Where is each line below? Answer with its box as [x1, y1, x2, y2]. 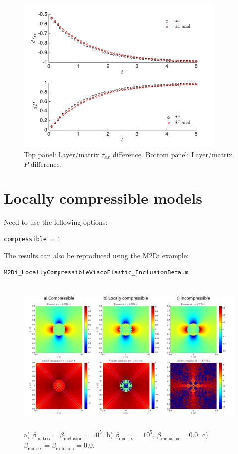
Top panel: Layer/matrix [24, 149, 99, 159]
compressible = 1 [4, 235, 61, 243]
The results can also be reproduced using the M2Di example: [4, 250, 189, 261]
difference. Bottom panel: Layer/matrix [113, 149, 232, 159]
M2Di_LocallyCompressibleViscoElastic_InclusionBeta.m [4, 269, 189, 276]
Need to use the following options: [4, 216, 108, 227]
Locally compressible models [4, 187, 202, 208]
